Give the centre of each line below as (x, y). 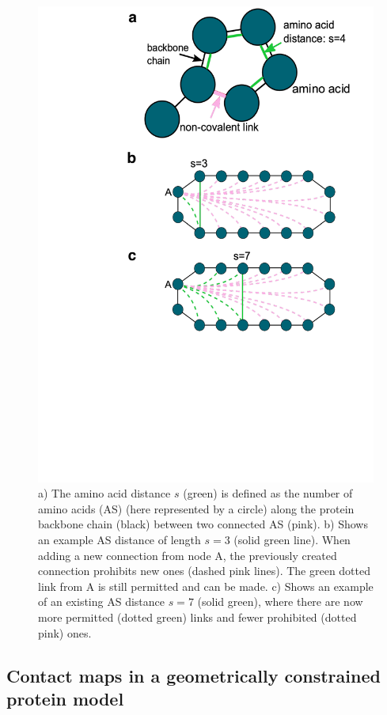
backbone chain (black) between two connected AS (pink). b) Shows (203, 524)
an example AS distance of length (120, 539)
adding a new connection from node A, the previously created (188, 555)
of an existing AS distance (101, 602)
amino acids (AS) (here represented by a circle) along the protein (196, 508)
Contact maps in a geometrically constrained (193, 675)
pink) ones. (65, 632)
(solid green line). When (292, 539)
